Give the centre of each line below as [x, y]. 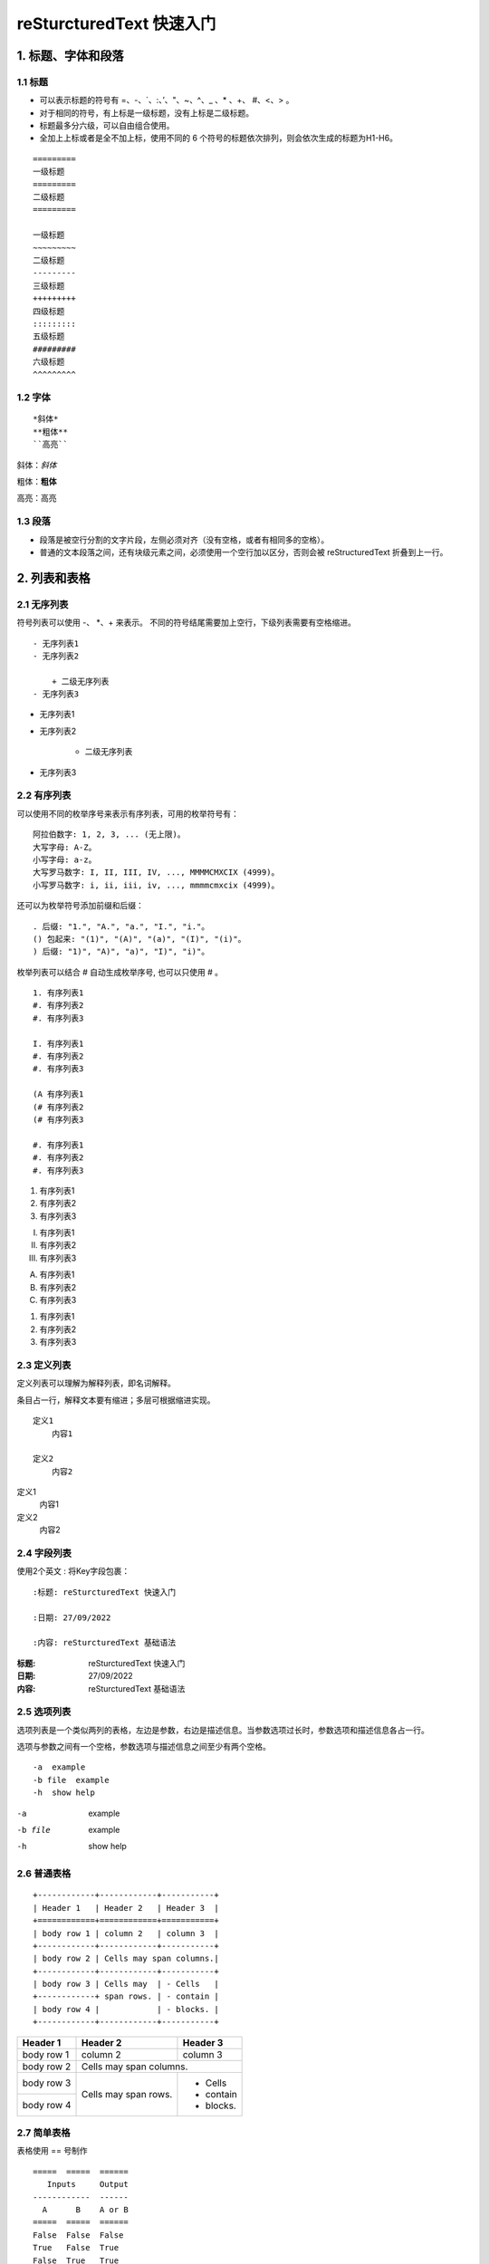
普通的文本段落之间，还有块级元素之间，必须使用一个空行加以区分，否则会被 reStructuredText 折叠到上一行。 [244, 552]
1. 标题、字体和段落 [70, 56]
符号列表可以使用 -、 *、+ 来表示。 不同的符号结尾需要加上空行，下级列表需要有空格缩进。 [187, 623]
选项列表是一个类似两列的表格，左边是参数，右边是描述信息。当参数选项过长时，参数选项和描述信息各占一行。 [223, 1730]
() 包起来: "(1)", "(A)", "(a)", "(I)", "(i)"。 [139, 939]
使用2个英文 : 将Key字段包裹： [73, 1571]
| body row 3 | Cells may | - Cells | [126, 1984]
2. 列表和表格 [53, 578]
